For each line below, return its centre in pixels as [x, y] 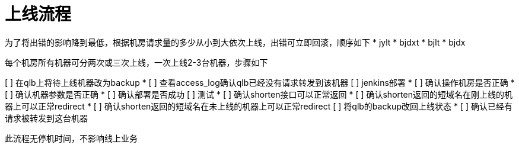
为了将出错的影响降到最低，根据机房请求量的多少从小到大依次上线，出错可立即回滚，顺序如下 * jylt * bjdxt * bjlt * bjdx [235, 42]
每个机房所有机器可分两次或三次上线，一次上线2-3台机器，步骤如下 [136, 62]
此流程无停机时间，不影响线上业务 [71, 138]
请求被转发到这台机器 [46, 118]
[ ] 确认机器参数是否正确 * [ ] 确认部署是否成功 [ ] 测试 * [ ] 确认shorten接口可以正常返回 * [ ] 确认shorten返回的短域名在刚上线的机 [259, 94]
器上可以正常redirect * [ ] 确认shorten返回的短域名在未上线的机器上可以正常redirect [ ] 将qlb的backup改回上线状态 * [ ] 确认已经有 [259, 106]
